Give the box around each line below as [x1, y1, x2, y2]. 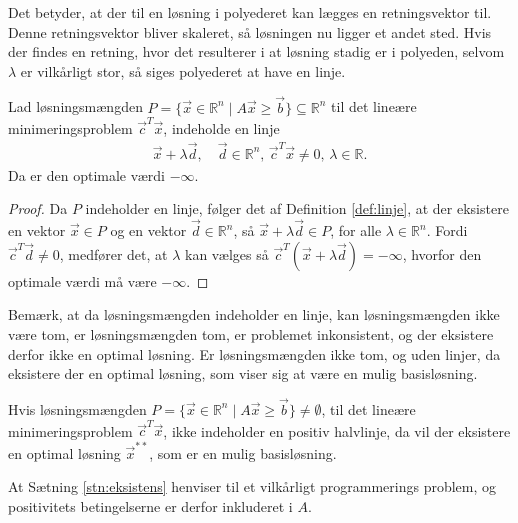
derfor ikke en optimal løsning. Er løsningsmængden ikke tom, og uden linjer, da [8, 343, 501, 364]
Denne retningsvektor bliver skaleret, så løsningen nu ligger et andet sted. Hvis [8, 21, 492, 42]
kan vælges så [185, 243, 269, 264]
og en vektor [110, 220, 187, 241]
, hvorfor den [402, 243, 482, 264]
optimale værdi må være [8, 270, 157, 291]
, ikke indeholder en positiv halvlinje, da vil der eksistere [163, 420, 511, 441]
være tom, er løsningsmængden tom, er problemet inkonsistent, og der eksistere [8, 323, 494, 344]
